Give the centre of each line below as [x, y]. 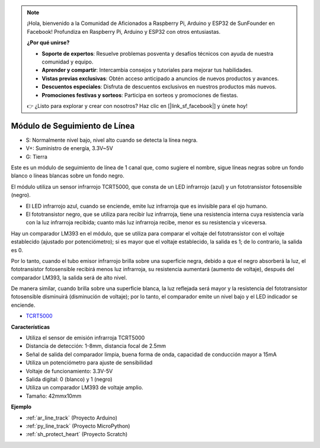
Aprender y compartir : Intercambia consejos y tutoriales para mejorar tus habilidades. [147, 70]
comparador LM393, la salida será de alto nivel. [69, 277]
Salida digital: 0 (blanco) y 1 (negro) [69, 379]
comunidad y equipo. [68, 62]
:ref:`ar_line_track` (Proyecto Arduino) [72, 418]
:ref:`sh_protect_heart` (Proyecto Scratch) [77, 434]
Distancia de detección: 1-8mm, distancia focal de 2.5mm [96, 346]
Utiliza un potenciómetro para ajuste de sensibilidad [89, 363]
